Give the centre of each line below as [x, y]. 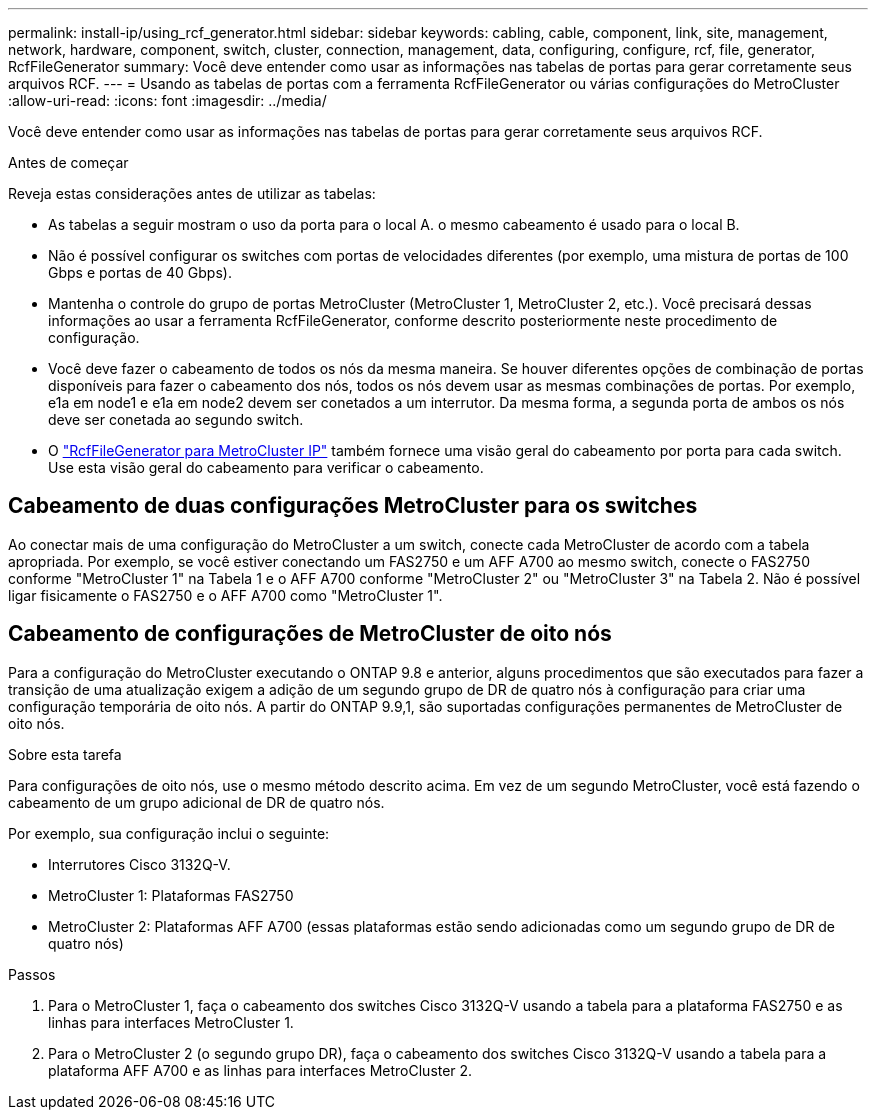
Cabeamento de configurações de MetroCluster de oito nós [310, 634]
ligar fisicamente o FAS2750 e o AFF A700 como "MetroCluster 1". [225, 595]
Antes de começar [68, 162]
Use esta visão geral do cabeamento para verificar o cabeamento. [266, 467]
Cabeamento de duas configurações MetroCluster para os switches [353, 506]
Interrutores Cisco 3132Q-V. [139, 864]
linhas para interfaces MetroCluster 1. [171, 1022]
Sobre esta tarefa [65, 754]
